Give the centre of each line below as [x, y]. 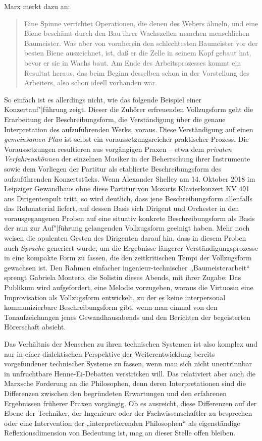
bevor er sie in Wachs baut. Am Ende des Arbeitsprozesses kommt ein [133, 62]
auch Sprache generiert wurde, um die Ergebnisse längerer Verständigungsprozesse [131, 247]
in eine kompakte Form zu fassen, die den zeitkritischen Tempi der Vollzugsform [128, 258]
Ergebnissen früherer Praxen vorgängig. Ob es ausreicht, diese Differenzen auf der [130, 403]
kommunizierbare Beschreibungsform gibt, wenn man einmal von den [111, 307]
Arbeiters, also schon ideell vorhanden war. [91, 82]
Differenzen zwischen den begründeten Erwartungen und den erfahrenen [115, 393]
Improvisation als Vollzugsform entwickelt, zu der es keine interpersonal [115, 297]
